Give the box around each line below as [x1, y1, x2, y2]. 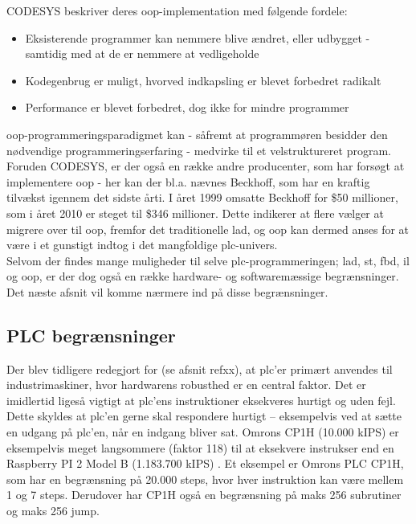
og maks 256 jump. [6, 502, 100, 519]
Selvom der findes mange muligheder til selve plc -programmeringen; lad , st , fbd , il [6, 252, 410, 268]
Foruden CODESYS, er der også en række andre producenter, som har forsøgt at [6, 158, 405, 174]
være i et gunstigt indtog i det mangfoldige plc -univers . [6, 236, 278, 253]
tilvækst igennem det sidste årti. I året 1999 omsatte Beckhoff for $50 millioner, [6, 189, 398, 206]
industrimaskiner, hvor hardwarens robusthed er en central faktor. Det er [6, 376, 366, 393]
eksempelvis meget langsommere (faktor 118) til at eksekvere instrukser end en [6, 439, 394, 456]
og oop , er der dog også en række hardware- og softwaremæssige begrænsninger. [6, 268, 399, 285]
